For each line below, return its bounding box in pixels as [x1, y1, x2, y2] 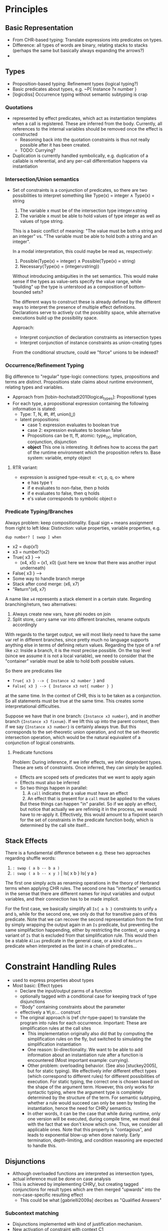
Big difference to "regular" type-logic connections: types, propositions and [5, 373, 159, 380]
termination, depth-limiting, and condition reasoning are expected [27, 1137, 163, 1143]
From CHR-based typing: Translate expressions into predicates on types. [12, 37, 163, 43]
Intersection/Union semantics [5, 176, 79, 183]
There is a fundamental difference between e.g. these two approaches [5, 850, 151, 856]
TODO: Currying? [19, 147, 56, 154]
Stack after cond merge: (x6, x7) [12, 581, 79, 587]
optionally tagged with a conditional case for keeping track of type [19, 993, 157, 1000]
